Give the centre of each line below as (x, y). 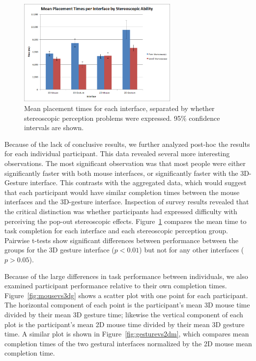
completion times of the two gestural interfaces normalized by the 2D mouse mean (128, 343)
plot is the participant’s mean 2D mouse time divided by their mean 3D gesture (125, 324)
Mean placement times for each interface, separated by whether (119, 108)
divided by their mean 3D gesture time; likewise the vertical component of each (124, 314)
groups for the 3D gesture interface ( (59, 250)
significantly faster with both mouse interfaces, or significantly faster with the (121, 173)
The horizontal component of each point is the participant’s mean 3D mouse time (127, 305)
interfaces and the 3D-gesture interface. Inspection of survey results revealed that (127, 202)
